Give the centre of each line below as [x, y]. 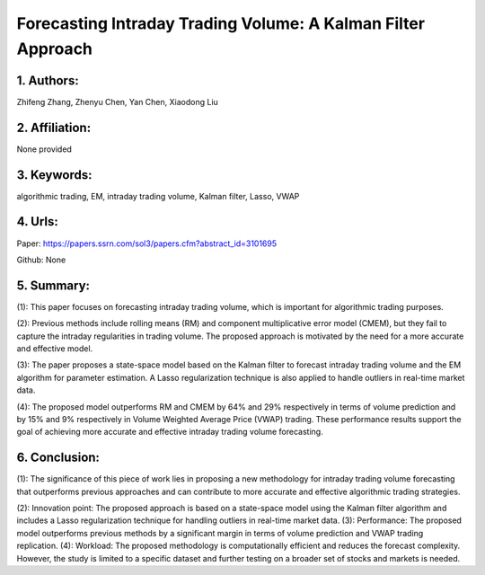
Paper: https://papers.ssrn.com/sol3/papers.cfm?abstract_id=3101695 [147, 243]
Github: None [41, 260]
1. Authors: [48, 80]
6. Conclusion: [58, 458]
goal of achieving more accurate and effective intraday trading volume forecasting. [170, 432]
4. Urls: [37, 221]
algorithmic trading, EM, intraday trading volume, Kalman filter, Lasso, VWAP [158, 196]
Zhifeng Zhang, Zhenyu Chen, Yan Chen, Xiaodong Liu [118, 102]
